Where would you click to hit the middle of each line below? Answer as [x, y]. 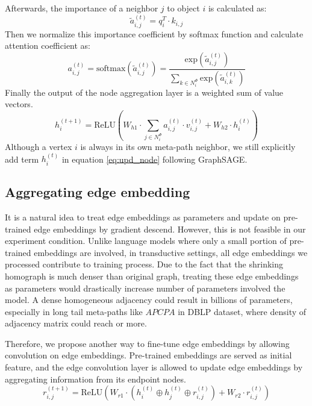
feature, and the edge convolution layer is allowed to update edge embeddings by [154, 367]
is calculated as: [237, 8]
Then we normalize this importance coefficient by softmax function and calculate [154, 33]
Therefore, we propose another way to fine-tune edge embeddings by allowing [147, 343]
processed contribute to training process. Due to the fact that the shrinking [144, 264]
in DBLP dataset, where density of [242, 311]
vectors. [19, 104]
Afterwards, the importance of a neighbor [82, 8]
